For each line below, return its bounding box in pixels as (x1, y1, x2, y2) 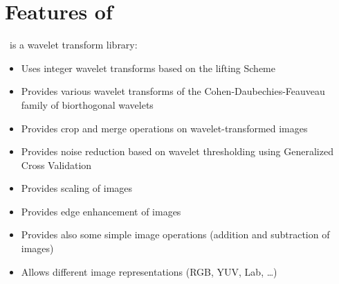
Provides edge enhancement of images (21, 204, 181, 218)
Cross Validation (21, 157, 92, 172)
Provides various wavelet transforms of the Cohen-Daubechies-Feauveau (21, 84, 325, 98)
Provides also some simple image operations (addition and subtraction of (21, 227, 330, 242)
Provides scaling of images (21, 181, 133, 195)
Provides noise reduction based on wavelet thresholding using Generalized (21, 144, 333, 159)
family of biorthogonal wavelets (21, 97, 154, 112)
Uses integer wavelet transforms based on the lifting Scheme (21, 60, 275, 75)
